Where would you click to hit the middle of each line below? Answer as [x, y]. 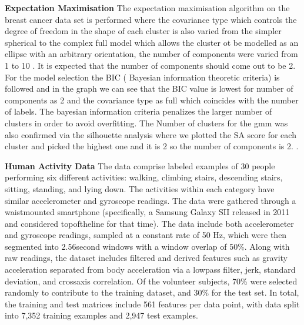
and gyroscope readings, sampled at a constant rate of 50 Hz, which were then [146, 235]
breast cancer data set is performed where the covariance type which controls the [151, 19]
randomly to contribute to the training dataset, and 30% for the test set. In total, [152, 292]
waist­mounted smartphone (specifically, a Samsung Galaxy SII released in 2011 [147, 212]
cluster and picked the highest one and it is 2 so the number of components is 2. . [152, 146]
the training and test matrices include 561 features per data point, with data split [152, 304]
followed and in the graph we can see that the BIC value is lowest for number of [149, 88]
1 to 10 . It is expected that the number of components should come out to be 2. [150, 65]
